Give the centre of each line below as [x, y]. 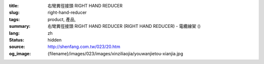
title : [14, 6]
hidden [55, 40]
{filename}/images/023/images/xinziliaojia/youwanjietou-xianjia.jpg [115, 53]
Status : [17, 40]
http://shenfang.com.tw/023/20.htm [84, 47]
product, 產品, [62, 19]
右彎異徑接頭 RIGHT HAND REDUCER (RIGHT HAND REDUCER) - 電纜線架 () [124, 26]
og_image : [20, 53]
